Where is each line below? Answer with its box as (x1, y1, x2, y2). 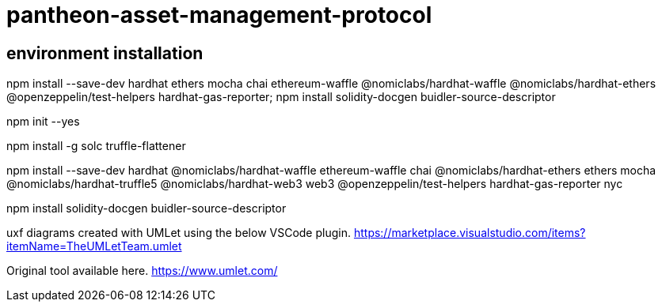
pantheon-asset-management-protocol (6, 2, 432, 28)
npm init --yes (6, 115, 80, 129)
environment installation (6, 43, 204, 63)
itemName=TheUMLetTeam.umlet (6, 239, 182, 254)
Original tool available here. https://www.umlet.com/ (6, 264, 278, 278)
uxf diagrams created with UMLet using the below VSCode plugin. (6, 226, 351, 240)
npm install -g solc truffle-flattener (6, 139, 186, 153)
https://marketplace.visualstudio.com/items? (353, 226, 586, 240)
